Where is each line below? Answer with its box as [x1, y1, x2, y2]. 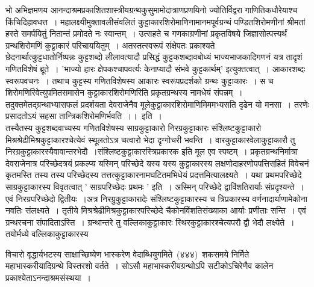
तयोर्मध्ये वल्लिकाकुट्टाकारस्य [5, 227, 89, 240]
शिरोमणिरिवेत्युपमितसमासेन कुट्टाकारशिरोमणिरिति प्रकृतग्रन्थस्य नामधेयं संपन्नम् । [5, 86, 243, 99]
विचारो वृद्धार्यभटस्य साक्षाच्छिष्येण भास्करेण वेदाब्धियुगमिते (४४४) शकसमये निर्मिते [5, 247, 250, 260]
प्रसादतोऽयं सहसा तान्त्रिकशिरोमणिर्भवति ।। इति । [5, 110, 162, 122]
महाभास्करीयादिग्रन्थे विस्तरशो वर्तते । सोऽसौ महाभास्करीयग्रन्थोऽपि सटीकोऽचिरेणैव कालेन [5, 259, 274, 272]
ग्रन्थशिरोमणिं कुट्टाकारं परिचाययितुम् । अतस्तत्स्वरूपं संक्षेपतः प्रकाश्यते [5, 39, 215, 51]
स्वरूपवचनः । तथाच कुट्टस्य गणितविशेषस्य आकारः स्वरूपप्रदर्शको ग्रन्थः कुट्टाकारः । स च [5, 74, 274, 87]
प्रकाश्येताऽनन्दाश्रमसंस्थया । [5, 271, 91, 284]
